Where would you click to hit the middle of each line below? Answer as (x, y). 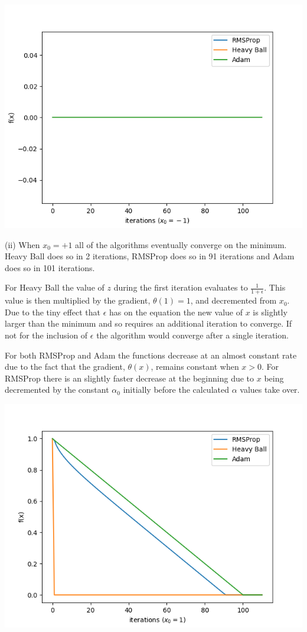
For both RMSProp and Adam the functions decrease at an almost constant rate (151, 355)
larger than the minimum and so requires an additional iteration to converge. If (148, 323)
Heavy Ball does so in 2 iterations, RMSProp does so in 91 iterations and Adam (150, 256)
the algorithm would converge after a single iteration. (192, 335)
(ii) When (22, 244)
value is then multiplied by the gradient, (78, 300)
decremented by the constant (57, 390)
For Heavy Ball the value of (55, 287)
